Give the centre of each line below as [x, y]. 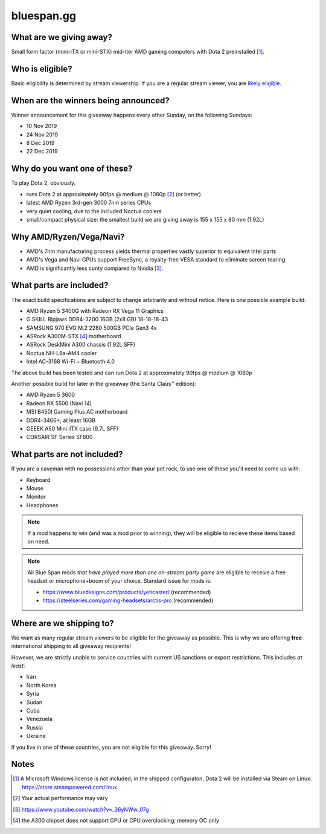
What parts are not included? [67, 454]
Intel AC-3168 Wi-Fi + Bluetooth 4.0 [70, 362]
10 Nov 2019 [42, 126]
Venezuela [39, 719]
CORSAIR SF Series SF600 [59, 437]
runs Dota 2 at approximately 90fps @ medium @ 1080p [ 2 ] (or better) [114, 194]
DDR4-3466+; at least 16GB [61, 420]
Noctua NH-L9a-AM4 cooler [62, 353]
